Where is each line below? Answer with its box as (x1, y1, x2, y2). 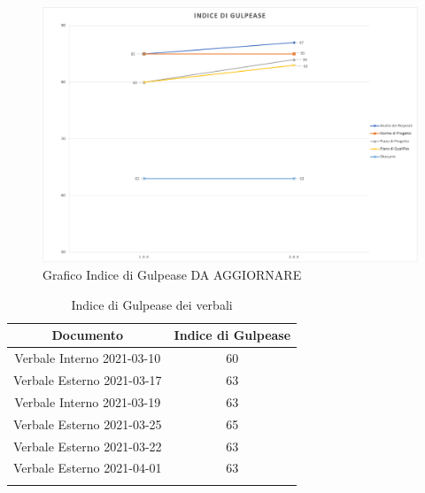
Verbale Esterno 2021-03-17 (13, 371, 162, 389)
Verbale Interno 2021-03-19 (14, 392, 161, 411)
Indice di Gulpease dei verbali (71, 295, 233, 313)
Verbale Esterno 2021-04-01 (13, 458, 162, 477)
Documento (51, 326, 124, 344)
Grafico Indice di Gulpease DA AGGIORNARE (42, 266, 302, 284)
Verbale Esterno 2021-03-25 (13, 414, 162, 433)
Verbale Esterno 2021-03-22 (13, 436, 162, 455)
